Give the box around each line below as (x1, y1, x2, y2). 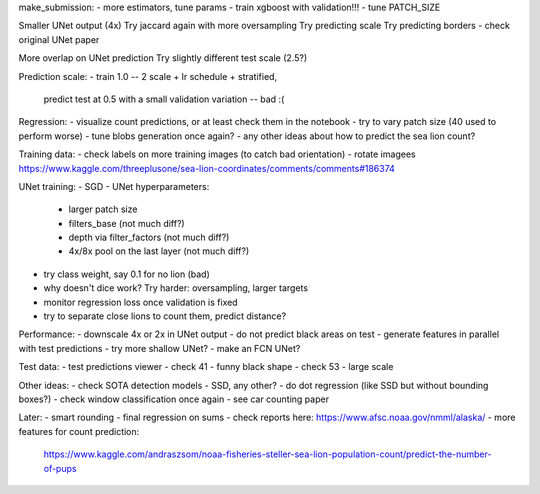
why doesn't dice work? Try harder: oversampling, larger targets (43, 282, 309, 294)
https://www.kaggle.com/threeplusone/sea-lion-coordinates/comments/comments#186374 (18, 162, 395, 174)
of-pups (43, 462, 77, 474)
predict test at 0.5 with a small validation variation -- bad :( (43, 93, 285, 105)
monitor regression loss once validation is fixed (43, 296, 239, 308)
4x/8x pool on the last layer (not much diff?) (68, 245, 250, 257)
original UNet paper (18, 33, 100, 45)
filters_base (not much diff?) (68, 217, 185, 229)
